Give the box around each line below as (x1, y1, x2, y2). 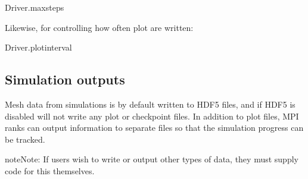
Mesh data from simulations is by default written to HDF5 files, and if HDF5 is (5, 98, 295, 110)
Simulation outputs (5, 70, 125, 89)
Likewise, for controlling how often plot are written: (5, 21, 194, 33)
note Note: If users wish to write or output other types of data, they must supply (5, 153, 298, 165)
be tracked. (5, 133, 45, 145)
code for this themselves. (5, 164, 95, 177)
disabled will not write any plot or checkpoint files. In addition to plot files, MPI (5, 109, 299, 122)
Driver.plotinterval (5, 41, 72, 54)
